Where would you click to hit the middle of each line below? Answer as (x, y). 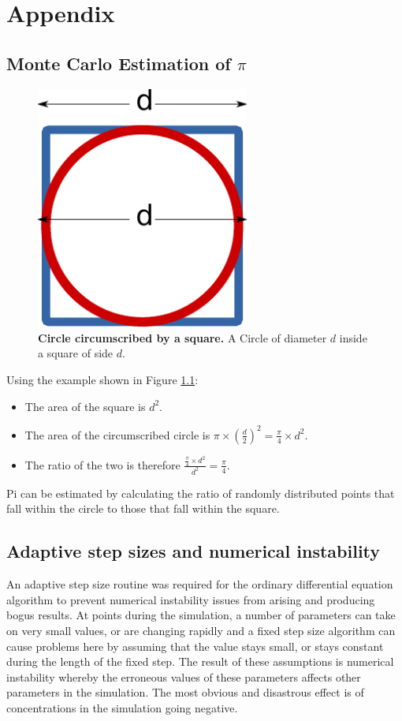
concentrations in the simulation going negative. (122, 707)
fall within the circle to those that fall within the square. (143, 508)
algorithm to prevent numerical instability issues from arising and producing (191, 599)
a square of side (76, 353)
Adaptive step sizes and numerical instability (194, 551)
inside (353, 337)
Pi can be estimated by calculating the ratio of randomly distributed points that (201, 493)
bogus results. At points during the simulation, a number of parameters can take (201, 615)
